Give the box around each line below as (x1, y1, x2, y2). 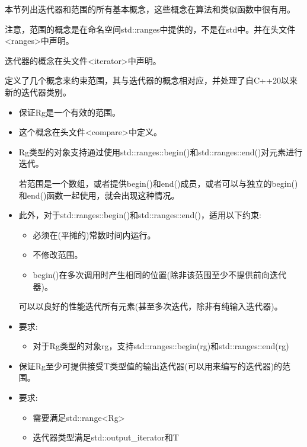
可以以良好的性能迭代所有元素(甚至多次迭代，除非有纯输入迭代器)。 (18, 300, 283, 312)
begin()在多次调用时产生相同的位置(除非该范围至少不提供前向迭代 (33, 268, 286, 280)
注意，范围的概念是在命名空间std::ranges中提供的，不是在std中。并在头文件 (5, 23, 296, 35)
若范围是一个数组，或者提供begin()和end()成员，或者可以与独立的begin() (18, 177, 298, 189)
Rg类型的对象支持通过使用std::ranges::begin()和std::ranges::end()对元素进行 (18, 145, 303, 158)
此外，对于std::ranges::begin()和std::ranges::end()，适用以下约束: (18, 209, 261, 221)
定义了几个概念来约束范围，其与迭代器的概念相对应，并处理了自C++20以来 (5, 74, 298, 87)
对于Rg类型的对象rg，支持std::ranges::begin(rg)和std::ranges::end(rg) (33, 340, 289, 352)
